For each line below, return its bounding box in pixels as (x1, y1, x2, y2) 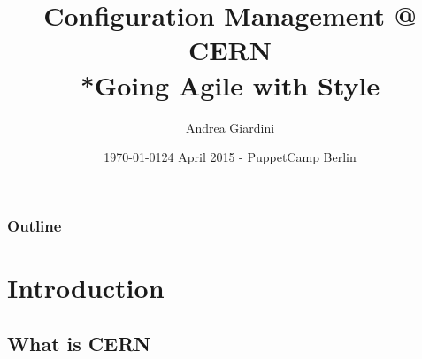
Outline (7, 214, 62, 236)
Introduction (7, 269, 165, 305)
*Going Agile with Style (80, 66, 380, 103)
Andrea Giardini (185, 118, 275, 136)
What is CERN (7, 330, 151, 357)
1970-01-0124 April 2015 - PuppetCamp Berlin (104, 148, 357, 166)
